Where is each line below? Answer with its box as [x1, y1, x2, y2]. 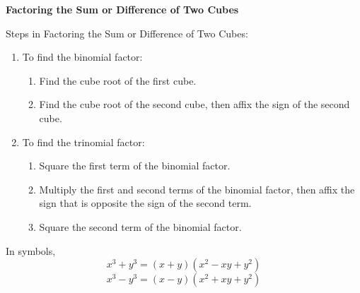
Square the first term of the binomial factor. [39, 158, 231, 173]
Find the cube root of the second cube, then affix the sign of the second [39, 97, 350, 112]
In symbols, [6, 243, 56, 258]
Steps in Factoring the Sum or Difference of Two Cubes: [6, 25, 248, 40]
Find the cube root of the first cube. [39, 73, 197, 88]
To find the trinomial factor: [22, 134, 145, 149]
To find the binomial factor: [22, 49, 143, 64]
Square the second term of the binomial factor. [39, 219, 242, 234]
